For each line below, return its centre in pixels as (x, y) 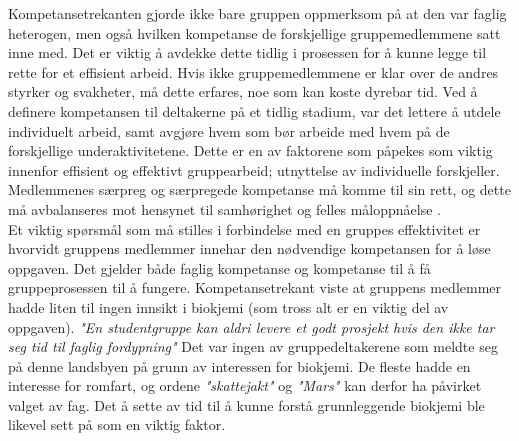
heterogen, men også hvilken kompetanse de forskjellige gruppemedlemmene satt (254, 32)
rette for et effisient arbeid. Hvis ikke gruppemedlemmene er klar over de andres (253, 71)
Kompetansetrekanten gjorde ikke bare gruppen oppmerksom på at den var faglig (257, 13)
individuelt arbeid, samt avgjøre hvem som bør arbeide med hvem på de (229, 130)
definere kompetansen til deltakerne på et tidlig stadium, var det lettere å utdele (254, 110)
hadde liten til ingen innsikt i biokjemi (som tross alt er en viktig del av (228, 306)
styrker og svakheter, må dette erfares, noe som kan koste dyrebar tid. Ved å (243, 91)
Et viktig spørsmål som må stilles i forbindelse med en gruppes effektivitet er (244, 228)
